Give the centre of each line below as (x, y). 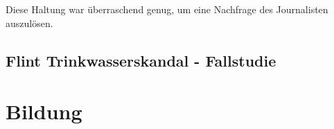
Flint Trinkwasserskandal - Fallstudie (141, 60)
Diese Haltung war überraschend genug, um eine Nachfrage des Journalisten (167, 9)
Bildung (44, 111)
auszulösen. (29, 23)
